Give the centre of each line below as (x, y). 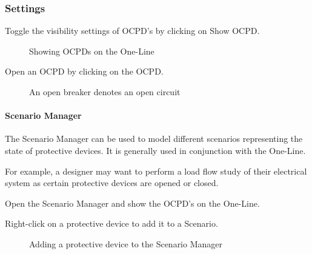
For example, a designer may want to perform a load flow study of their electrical (156, 171)
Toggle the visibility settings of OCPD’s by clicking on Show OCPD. (132, 31)
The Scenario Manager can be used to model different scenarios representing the (154, 139)
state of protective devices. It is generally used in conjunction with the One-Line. (155, 150)
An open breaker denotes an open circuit (105, 92)
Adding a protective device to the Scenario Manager (126, 243)
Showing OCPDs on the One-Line (92, 51)
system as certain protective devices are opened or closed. (112, 183)
